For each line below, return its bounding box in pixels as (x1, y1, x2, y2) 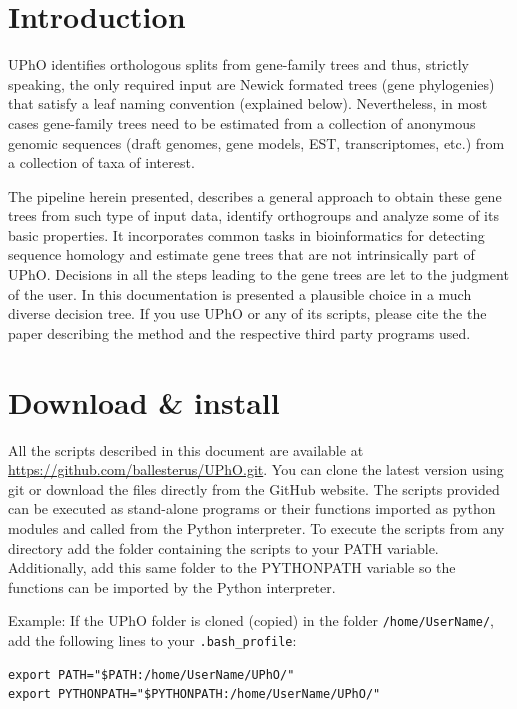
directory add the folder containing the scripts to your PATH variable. (8, 537, 439, 558)
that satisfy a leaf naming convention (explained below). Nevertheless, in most (8, 93, 488, 114)
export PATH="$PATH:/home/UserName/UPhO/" (8, 667, 295, 682)
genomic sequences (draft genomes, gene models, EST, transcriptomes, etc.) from (8, 132, 505, 153)
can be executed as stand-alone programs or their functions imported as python (8, 498, 496, 519)
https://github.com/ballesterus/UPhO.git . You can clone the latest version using (8, 459, 504, 480)
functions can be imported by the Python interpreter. (8, 576, 336, 597)
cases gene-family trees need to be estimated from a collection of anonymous (8, 112, 476, 133)
